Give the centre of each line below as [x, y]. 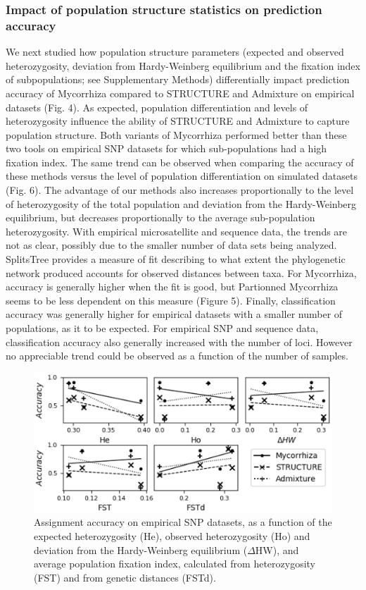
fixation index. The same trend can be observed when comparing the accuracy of [180, 162]
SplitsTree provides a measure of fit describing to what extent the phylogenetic [176, 259]
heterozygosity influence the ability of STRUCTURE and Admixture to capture [178, 121]
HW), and [277, 549]
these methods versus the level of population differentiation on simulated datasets [182, 176]
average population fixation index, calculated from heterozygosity [175, 564]
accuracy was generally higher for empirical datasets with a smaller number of [174, 314]
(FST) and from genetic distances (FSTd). [125, 577]
